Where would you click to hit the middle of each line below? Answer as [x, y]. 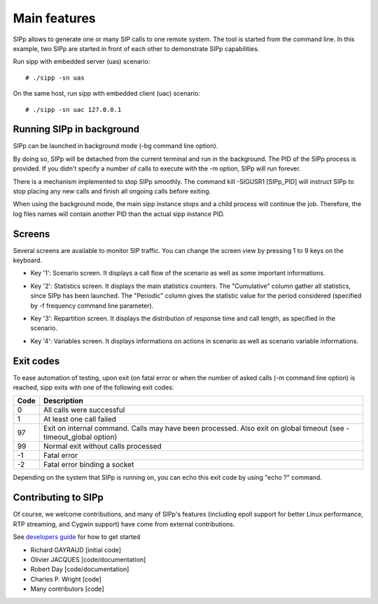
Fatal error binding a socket [89, 465]
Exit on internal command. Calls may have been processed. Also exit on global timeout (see [194, 429]
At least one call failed [80, 419]
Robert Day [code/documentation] [80, 569]
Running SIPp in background [76, 129]
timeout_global [68, 437]
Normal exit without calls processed [103, 446]
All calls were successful [84, 410]
